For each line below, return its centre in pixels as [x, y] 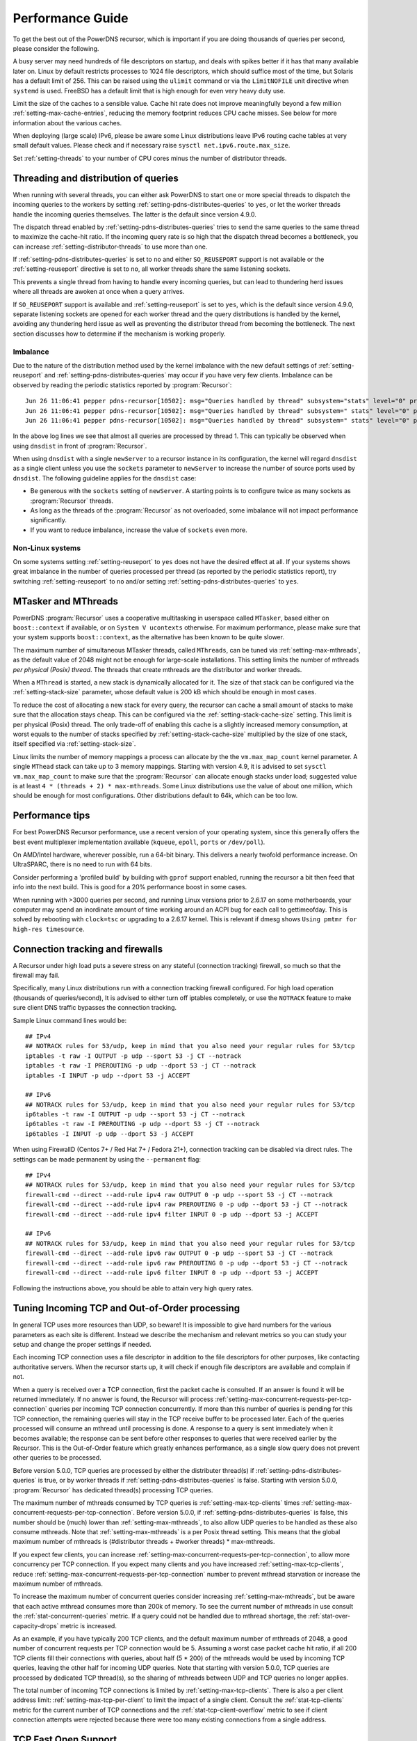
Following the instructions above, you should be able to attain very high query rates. [133, 1288]
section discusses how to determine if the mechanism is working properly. [119, 334]
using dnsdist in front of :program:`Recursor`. [80, 446]
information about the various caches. [67, 123]
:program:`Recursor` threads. [72, 501]
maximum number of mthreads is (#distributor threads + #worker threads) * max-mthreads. [144, 1542]
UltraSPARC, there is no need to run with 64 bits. [82, 864]
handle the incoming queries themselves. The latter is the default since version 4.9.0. [134, 214]
